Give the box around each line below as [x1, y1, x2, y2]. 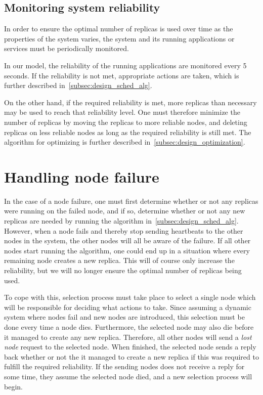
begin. [4, 381, 23, 391]
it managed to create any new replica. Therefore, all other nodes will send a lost [4, 331, 252, 342]
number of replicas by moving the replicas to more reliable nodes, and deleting [4, 116, 247, 127]
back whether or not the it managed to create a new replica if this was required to [4, 351, 259, 362]
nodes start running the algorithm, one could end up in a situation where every [4, 245, 250, 255]
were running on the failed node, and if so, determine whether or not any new [4, 205, 245, 216]
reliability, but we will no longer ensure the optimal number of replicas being [4, 265, 242, 276]
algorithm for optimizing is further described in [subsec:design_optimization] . [4, 137, 245, 147]
